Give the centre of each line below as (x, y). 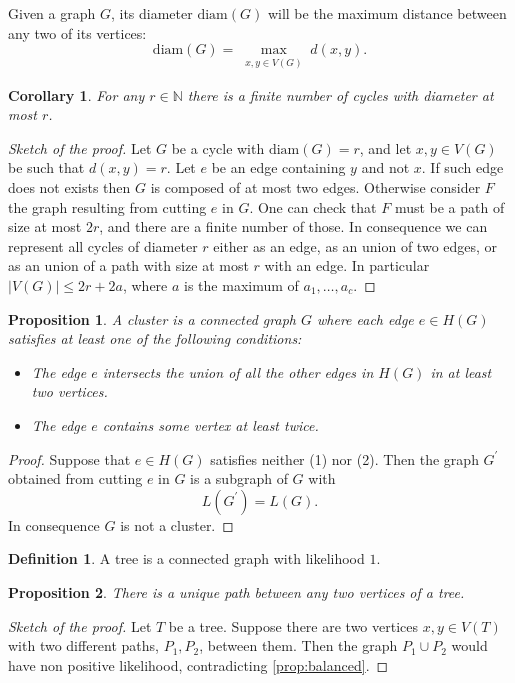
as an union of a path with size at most (128, 265)
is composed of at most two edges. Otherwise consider (315, 187)
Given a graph (52, 13)
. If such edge (462, 167)
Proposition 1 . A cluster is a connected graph (152, 318)
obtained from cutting (75, 478)
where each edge (365, 318)
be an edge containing (278, 167)
